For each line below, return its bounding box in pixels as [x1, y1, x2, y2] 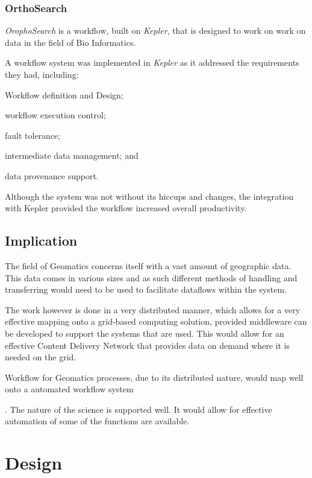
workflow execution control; [5, 109, 106, 121]
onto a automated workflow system [5, 383, 134, 395]
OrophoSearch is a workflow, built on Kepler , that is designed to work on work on [5, 24, 306, 37]
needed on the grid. [5, 351, 76, 363]
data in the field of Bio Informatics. [5, 36, 136, 48]
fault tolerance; [5, 129, 61, 141]
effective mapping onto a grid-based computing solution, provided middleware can [5, 315, 307, 328]
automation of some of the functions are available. [5, 415, 190, 427]
